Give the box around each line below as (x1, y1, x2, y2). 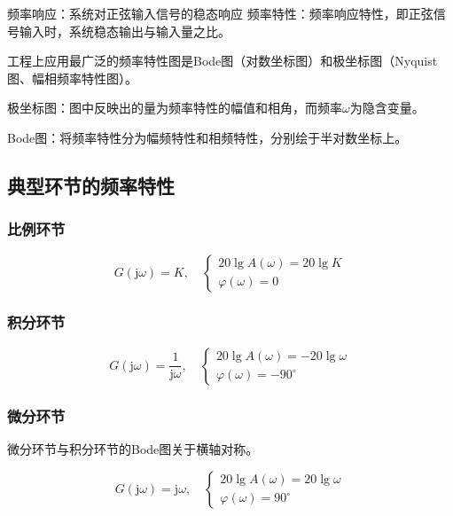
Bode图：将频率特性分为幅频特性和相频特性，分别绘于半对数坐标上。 (7, 128, 408, 146)
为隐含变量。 (349, 98, 425, 117)
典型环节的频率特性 (7, 171, 175, 199)
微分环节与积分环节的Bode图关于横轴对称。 (7, 440, 259, 457)
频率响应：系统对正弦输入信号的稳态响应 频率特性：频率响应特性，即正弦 (7, 4, 433, 22)
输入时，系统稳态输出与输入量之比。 (19, 21, 230, 40)
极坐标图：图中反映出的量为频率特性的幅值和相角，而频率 (7, 98, 342, 117)
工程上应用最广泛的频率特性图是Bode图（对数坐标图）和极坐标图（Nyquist (7, 51, 438, 70)
